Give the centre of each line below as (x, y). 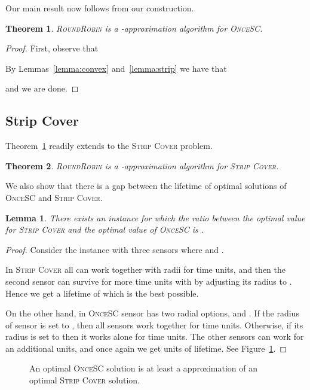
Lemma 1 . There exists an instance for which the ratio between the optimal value (155, 217)
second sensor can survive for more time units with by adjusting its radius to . (149, 281)
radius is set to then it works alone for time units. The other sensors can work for (155, 336)
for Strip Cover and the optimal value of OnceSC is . (105, 229)
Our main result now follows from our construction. (100, 8)
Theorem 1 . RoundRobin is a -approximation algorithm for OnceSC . (134, 28)
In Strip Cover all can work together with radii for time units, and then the (145, 269)
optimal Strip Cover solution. (85, 380)
